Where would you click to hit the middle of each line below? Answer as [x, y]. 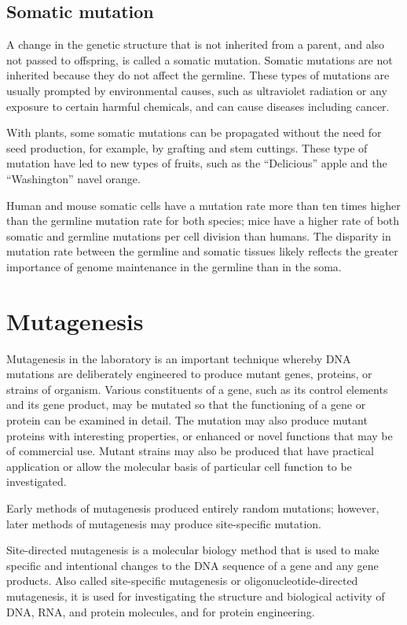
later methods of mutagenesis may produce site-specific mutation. [164, 523]
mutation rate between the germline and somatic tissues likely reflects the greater [202, 251]
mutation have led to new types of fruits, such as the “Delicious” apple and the [197, 163]
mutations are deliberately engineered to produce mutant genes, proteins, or [189, 374]
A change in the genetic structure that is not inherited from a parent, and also [196, 44]
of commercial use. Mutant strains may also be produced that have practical [190, 451]
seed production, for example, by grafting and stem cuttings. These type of [187, 147]
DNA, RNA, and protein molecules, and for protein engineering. [161, 611]
